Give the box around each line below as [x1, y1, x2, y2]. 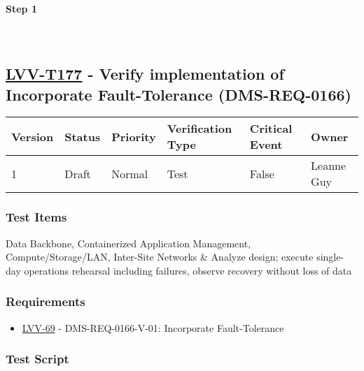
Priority [111, 128, 156, 145]
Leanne [311, 157, 346, 174]
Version [11, 128, 54, 145]
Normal [111, 165, 148, 182]
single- [316, 249, 344, 264]
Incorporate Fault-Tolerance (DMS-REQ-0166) [6, 83, 351, 105]
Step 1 [6, 1, 37, 15]
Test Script [6, 350, 69, 368]
